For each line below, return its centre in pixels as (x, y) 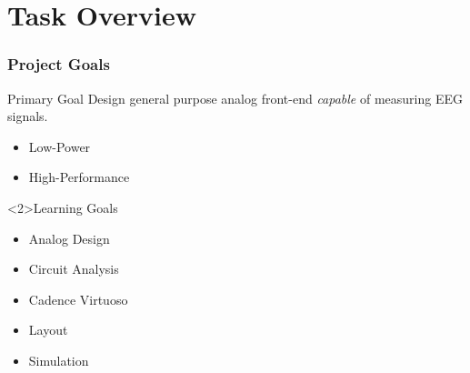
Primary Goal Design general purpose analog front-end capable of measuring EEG (235, 98)
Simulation (59, 360)
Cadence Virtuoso (78, 299)
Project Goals (59, 64)
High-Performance (79, 177)
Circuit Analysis (74, 269)
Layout (48, 330)
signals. (28, 116)
